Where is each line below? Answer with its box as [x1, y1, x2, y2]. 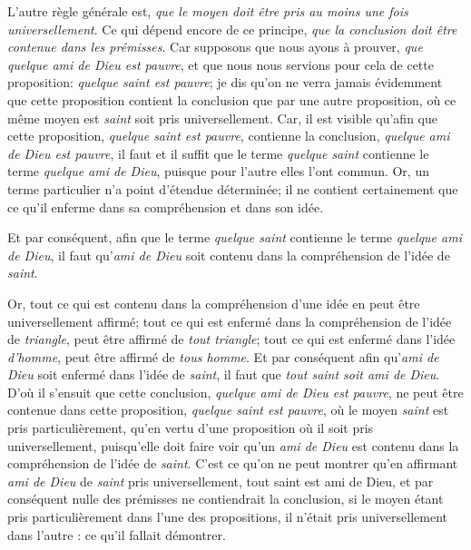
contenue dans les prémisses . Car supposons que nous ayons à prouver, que [7, 37, 423, 56]
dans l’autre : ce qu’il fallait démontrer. [7, 525, 226, 544]
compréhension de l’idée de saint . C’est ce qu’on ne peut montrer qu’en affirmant [7, 454, 458, 473]
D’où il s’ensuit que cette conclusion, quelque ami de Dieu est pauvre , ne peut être [7, 382, 464, 401]
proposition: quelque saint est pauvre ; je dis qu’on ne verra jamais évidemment [7, 73, 443, 92]
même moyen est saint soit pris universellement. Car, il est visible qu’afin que [7, 108, 437, 127]
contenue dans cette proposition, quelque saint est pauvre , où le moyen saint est [7, 400, 449, 419]
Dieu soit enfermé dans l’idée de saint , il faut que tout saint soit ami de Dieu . [7, 365, 440, 384]
